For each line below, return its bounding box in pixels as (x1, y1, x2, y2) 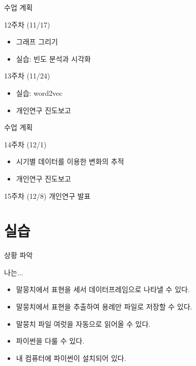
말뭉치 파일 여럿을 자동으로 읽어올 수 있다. (16, 318, 151, 329)
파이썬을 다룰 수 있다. (16, 335, 85, 346)
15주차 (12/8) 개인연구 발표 (4, 190, 91, 201)
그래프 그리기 (16, 36, 58, 47)
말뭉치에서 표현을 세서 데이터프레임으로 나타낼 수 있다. (16, 284, 190, 295)
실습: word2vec (16, 87, 63, 98)
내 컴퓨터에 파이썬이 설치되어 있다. (16, 352, 126, 363)
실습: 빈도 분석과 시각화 (16, 53, 91, 64)
